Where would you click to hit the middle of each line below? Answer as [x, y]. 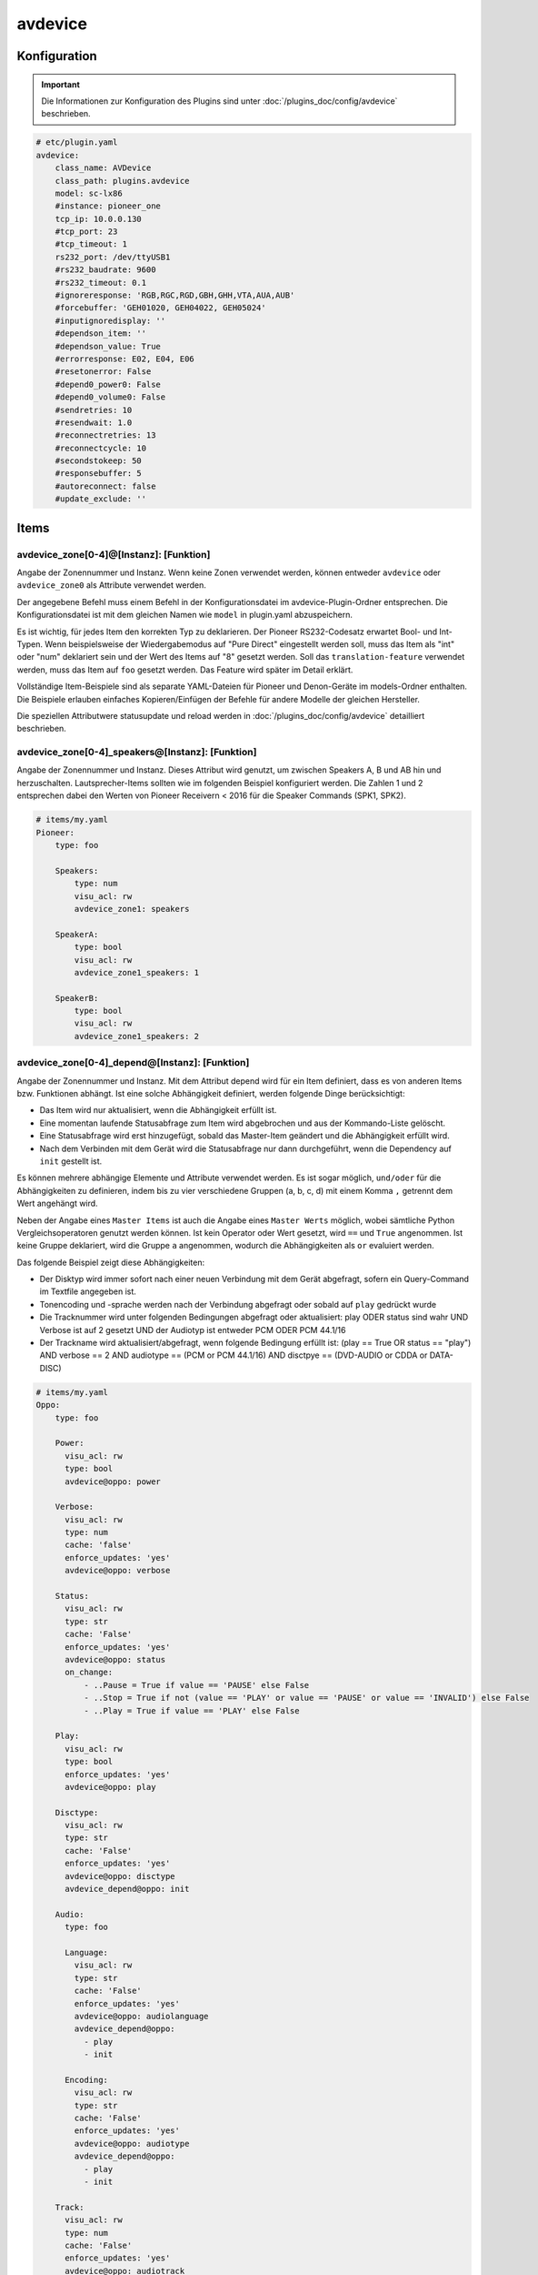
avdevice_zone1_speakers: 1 [137, 972]
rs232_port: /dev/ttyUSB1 [113, 257]
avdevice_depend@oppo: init [127, 1889]
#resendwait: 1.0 [94, 422]
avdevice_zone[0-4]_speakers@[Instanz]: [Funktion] [137, 753]
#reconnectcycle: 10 [101, 448]
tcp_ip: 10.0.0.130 [99, 219]
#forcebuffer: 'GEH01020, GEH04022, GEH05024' [161, 308]
